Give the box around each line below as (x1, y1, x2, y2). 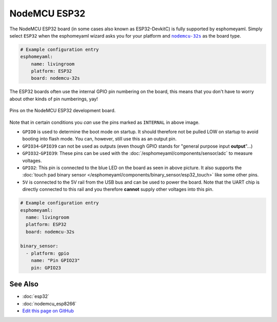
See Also (9, 280, 38, 289)
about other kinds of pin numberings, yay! (9, 96, 98, 102)
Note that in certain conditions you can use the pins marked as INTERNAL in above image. (9, 119, 200, 126)
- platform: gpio (26, 250, 69, 256)
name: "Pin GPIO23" (31, 258, 81, 263)
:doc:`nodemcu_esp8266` (22, 300, 77, 307)
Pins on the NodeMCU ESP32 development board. (9, 108, 116, 114)
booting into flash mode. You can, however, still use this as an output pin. (22, 136, 177, 142)
